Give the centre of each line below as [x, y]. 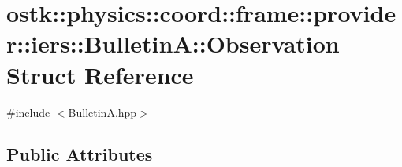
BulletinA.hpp [102, 112]
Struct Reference [100, 74]
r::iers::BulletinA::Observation [173, 44]
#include [28, 112]
